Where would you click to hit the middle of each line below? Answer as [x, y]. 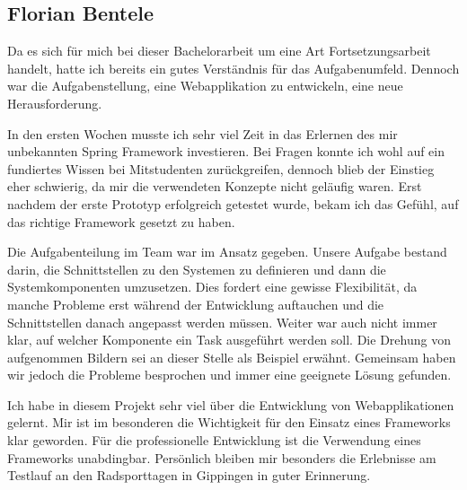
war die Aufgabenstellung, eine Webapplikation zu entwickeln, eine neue [205, 86]
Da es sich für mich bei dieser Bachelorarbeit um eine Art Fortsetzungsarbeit [219, 51]
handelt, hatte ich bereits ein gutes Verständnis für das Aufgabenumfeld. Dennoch [233, 68]
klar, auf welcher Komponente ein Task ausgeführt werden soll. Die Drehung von [229, 340]
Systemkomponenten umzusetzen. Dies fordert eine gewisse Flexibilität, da [212, 287]
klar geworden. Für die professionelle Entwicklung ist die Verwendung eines [214, 440]
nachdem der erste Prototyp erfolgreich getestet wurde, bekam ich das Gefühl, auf [233, 203]
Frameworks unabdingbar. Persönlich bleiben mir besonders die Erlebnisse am [222, 457]
